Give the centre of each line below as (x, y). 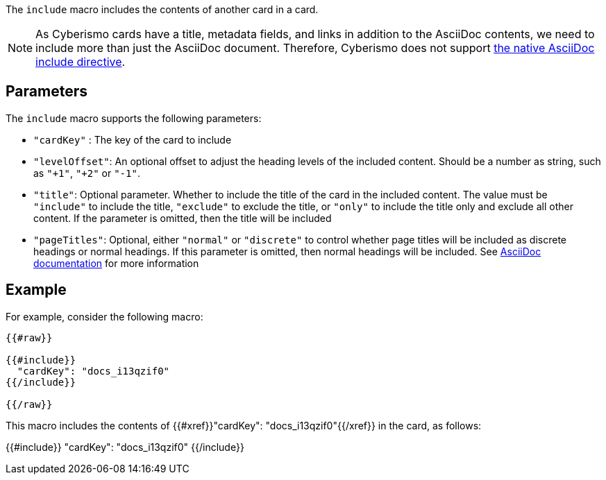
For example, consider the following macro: (104, 316)
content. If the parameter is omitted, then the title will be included (183, 218)
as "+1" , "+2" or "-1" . (87, 173)
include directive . (81, 62)
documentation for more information (116, 263)
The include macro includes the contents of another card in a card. (162, 9)
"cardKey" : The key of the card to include (133, 139)
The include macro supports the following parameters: (134, 118)
